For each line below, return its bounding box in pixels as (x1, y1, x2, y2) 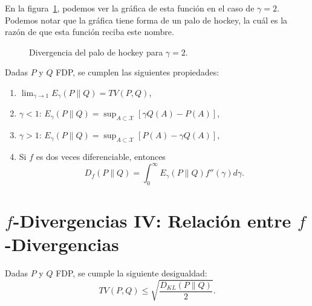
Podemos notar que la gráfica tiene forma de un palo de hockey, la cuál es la (5, 13, 288, 26)
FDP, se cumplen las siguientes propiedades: (56, 66, 219, 78)
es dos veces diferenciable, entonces (36, 150, 166, 163)
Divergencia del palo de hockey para (29, 45, 163, 58)
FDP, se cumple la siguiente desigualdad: (56, 267, 207, 279)
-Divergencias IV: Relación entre (13, 208, 291, 233)
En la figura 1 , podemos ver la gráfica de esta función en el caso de (5, 2, 255, 14)
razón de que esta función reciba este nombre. (5, 25, 174, 38)
